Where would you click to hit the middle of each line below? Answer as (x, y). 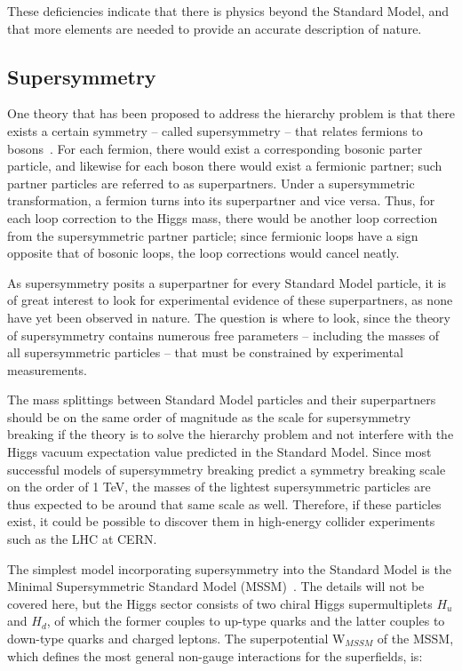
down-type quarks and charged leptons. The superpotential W (176, 639)
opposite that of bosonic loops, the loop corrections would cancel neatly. (203, 253)
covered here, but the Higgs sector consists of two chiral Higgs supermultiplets (220, 603)
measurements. (48, 369)
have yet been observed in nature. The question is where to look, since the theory (229, 317)
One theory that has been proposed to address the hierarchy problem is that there (231, 113)
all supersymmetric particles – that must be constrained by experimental (205, 352)
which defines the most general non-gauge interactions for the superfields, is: (215, 655)
